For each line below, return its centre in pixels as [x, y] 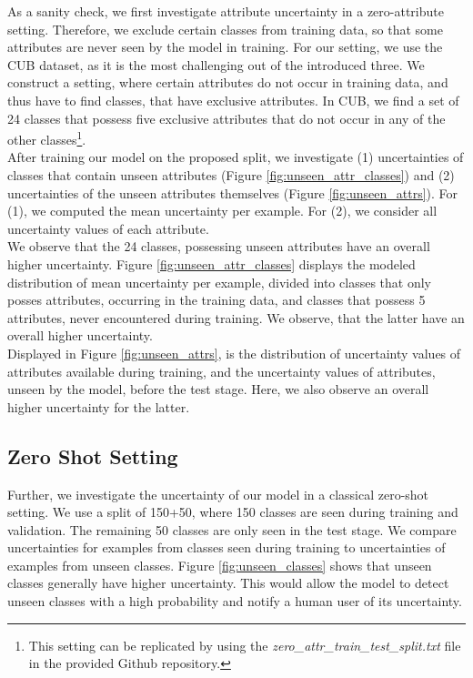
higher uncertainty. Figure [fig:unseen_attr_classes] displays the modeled [211, 263]
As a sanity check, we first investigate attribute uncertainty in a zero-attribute [226, 11]
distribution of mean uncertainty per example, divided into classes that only [219, 282]
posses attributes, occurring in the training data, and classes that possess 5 [216, 300]
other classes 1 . [47, 138]
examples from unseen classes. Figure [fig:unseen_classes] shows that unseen [220, 565]
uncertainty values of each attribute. [108, 228]
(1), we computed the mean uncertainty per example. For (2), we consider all [222, 211]
